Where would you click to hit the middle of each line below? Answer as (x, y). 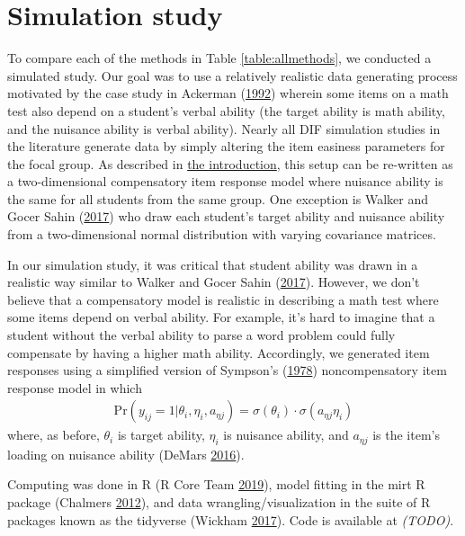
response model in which (75, 387)
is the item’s (406, 435)
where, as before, (54, 435)
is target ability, (161, 435)
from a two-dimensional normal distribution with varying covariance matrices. (222, 234)
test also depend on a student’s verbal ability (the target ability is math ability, (226, 110)
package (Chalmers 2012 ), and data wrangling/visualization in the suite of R (219, 502)
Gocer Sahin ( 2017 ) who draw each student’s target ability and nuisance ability (226, 216)
